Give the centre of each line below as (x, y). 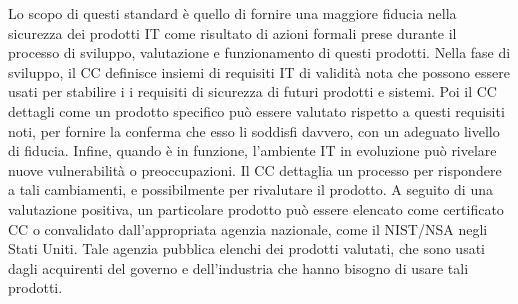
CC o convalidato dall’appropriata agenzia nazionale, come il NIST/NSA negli (248, 228)
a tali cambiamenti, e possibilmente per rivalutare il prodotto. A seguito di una (250, 189)
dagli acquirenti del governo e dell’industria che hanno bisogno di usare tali (238, 267)
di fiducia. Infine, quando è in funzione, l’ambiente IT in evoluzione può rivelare (252, 150)
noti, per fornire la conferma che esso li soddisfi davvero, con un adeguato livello (254, 130)
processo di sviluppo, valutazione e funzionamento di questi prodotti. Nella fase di (259, 52)
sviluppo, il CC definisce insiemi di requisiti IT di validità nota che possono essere (259, 71)
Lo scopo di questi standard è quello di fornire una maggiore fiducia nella (232, 13)
